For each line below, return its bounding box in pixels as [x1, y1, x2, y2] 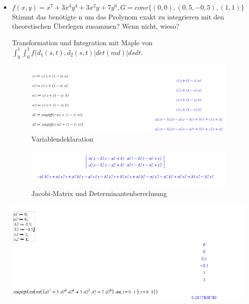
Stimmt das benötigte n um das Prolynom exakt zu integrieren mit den [12, 11, 224, 21]
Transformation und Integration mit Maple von [12, 37, 152, 47]
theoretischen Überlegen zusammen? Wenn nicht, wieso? [12, 21, 180, 31]
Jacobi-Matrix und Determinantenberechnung [31, 188, 167, 198]
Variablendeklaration [31, 134, 94, 144]
